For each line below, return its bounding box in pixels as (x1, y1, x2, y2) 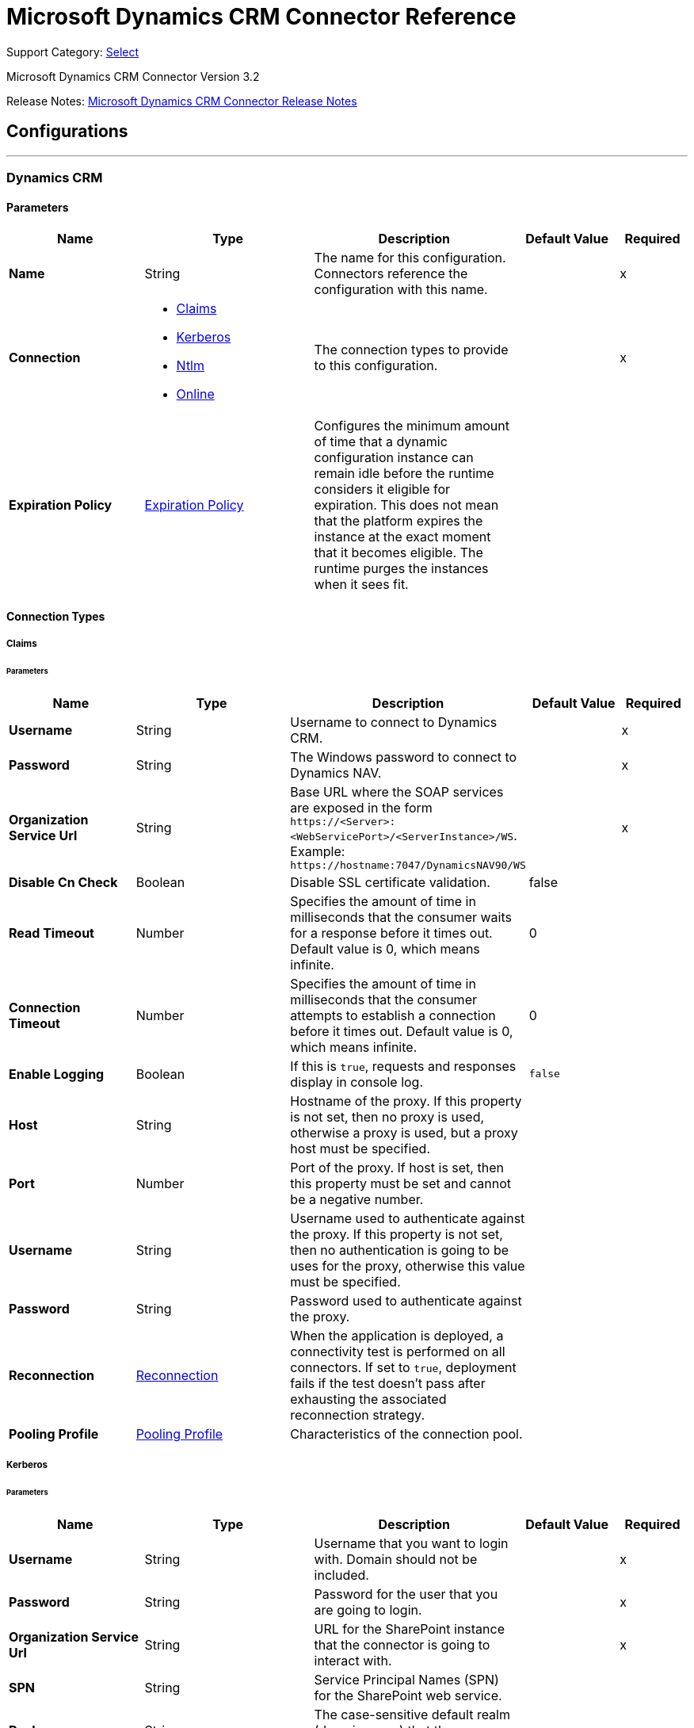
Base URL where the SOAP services (290, 783, 504, 800)
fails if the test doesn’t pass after (290, 1374, 486, 1391)
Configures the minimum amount (314, 418, 509, 434)
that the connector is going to (314, 1636, 490, 1653)
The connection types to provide (314, 342, 509, 358)
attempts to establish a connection (290, 1007, 496, 1023)
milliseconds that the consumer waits (290, 908, 512, 925)
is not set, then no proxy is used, (290, 1108, 485, 1125)
